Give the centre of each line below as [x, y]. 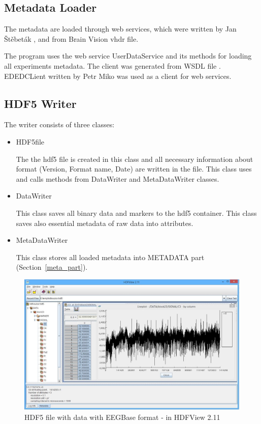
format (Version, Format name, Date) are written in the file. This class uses [134, 169]
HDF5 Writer [40, 103]
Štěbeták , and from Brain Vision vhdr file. [71, 38]
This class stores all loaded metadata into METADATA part [110, 257]
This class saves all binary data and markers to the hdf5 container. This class [136, 213]
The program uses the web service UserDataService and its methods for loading [128, 56]
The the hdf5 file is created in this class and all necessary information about [135, 159]
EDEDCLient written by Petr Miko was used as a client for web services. [118, 76]
